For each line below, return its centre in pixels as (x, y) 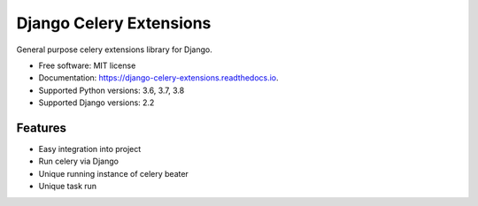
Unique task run (68, 187)
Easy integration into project (90, 149)
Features (41, 128)
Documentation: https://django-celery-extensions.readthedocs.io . (158, 78)
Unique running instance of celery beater (114, 173)
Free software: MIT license (87, 65)
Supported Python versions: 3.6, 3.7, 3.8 (112, 90)
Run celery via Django (79, 161)
